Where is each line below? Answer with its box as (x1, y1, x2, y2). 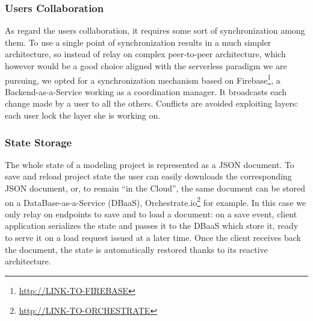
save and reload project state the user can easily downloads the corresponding (5, 170, 292, 182)
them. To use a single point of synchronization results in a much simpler (5, 36, 271, 48)
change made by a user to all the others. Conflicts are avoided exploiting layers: (5, 97, 299, 110)
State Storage (5, 134, 72, 149)
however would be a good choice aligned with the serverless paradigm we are (5, 60, 287, 72)
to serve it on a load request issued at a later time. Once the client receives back (5, 231, 302, 244)
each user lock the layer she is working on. (5, 109, 161, 122)
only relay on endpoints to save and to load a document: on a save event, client (5, 207, 297, 220)
